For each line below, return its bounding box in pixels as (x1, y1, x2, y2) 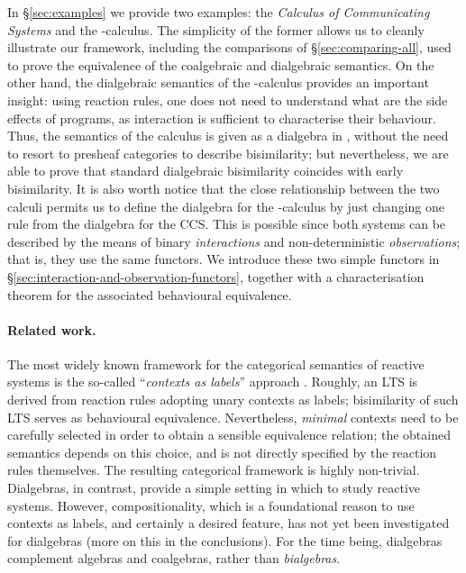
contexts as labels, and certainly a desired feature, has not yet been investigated (7, 514, 450, 532)
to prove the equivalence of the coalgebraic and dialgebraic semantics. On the (7, 55, 434, 74)
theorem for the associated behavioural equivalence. (7, 285, 292, 304)
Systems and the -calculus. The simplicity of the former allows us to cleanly (7, 20, 425, 39)
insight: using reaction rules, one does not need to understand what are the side (7, 90, 448, 109)
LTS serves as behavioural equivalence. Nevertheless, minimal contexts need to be (7, 407, 459, 426)
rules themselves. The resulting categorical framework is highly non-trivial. (7, 460, 420, 479)
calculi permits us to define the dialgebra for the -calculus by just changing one (7, 196, 444, 215)
